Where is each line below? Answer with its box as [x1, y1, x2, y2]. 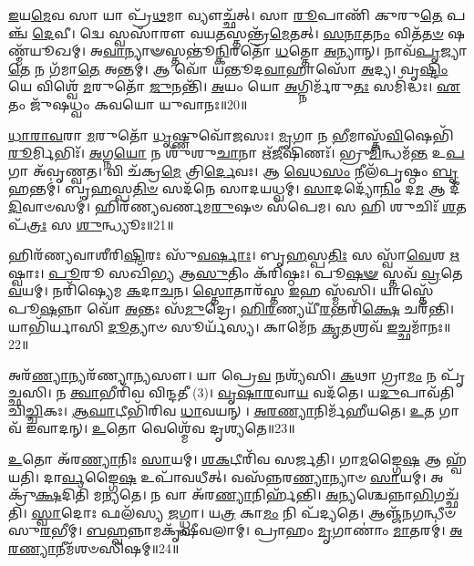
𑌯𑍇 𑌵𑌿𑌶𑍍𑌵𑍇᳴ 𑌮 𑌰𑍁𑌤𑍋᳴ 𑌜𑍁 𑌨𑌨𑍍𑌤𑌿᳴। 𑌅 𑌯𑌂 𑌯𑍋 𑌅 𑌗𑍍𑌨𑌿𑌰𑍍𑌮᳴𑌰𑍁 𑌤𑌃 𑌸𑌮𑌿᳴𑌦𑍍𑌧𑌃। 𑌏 [8, 77, 461, 96]
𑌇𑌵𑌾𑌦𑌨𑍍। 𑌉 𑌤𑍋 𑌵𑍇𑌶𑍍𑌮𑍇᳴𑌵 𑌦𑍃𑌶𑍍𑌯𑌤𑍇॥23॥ [26, 418, 295, 437]
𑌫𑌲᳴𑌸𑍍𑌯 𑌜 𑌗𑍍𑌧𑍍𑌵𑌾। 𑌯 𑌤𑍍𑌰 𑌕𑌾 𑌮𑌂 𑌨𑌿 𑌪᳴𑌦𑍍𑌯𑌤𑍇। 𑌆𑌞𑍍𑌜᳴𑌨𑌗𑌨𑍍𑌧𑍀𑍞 [100, 502, 456, 521]
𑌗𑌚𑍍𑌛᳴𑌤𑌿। [433, 485, 459, 504]
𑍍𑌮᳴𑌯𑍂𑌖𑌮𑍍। [8, 41, 87, 60]
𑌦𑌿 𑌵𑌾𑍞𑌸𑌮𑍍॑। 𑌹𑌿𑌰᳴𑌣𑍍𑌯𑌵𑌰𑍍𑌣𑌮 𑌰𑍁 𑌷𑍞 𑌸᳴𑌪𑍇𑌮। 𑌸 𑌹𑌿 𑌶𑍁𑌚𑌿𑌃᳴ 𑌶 [8, 196, 457, 215]
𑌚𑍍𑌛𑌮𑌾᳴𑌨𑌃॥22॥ [397, 316, 451, 335]
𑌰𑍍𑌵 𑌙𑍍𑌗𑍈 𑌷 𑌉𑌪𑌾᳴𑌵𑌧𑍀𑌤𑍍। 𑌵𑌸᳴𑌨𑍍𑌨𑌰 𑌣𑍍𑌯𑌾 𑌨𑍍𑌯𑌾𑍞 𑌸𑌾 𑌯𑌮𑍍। [61, 467, 427, 486]
